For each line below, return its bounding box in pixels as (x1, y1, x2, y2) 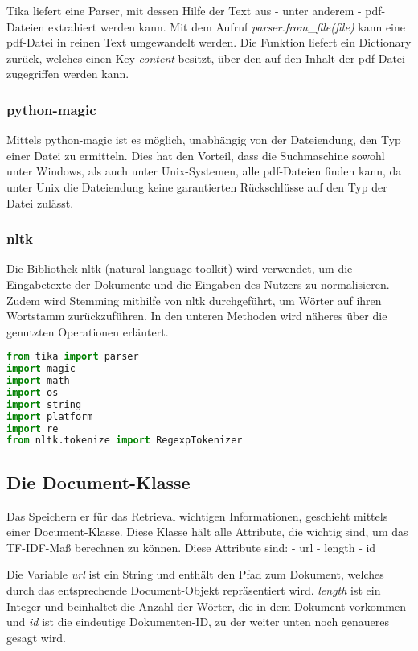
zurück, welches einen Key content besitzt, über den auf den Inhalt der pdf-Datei (6, 49, 405, 66)
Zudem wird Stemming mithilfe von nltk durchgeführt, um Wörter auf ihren (6, 291, 382, 308)
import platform (6, 410, 93, 422)
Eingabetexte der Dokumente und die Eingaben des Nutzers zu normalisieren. (6, 275, 390, 292)
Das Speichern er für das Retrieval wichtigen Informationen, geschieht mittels (6, 507, 388, 524)
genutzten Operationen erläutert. (6, 323, 169, 340)
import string (6, 398, 82, 410)
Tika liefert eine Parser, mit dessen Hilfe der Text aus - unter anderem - (6, 2, 362, 19)
